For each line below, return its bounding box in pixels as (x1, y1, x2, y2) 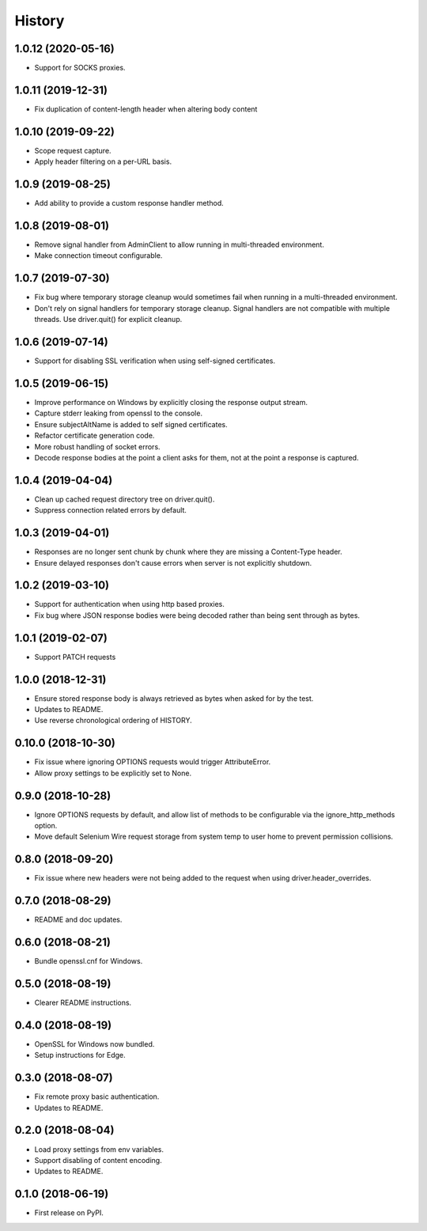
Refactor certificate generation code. (34, 431, 155, 441)
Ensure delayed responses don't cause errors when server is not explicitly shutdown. (34, 558, 312, 567)
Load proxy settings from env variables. (34, 1144, 164, 1154)
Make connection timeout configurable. (34, 251, 163, 260)
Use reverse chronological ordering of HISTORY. (34, 716, 193, 725)
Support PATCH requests (34, 652, 116, 661)
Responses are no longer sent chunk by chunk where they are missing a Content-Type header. (34, 547, 343, 557)
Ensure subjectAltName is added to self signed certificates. (34, 419, 229, 429)
